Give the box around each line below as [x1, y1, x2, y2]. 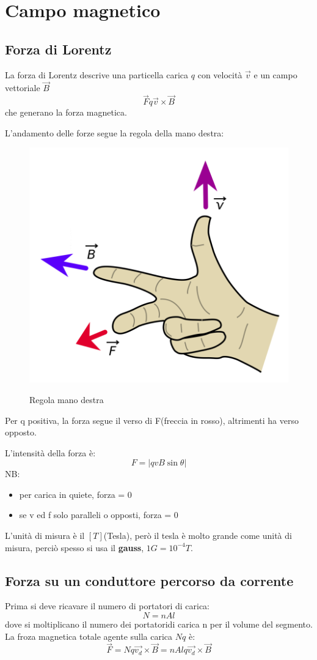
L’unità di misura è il [5, 529, 85, 542]
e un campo [253, 68, 297, 81]
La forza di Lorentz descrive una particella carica [5, 68, 189, 81]
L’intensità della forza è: [5, 446, 96, 459]
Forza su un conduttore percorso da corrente [5, 571, 294, 590]
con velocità [197, 68, 242, 81]
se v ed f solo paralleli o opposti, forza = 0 [19, 508, 178, 521]
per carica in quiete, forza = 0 [19, 488, 132, 500]
